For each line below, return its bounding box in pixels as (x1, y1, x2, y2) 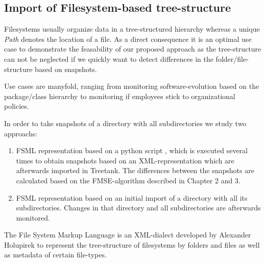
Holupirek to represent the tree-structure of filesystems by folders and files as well (4, 239, 260, 250)
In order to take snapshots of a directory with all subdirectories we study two (4, 117, 247, 128)
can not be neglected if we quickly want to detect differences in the (4, 53, 213, 64)
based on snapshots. (35, 63, 97, 74)
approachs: (4, 128, 38, 138)
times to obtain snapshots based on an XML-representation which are (16, 155, 234, 165)
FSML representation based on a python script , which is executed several (16, 145, 248, 156)
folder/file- (215, 53, 249, 64)
